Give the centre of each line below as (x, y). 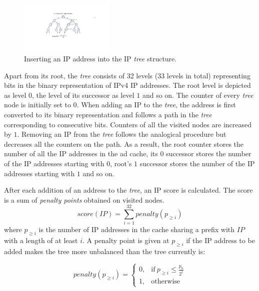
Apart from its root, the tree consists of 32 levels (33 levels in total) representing (127, 75)
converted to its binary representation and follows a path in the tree (108, 114)
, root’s (121, 163)
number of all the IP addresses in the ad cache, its (81, 153)
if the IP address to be (220, 240)
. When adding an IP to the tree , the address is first (156, 105)
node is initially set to (37, 105)
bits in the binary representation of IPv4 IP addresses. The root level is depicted (127, 85)
